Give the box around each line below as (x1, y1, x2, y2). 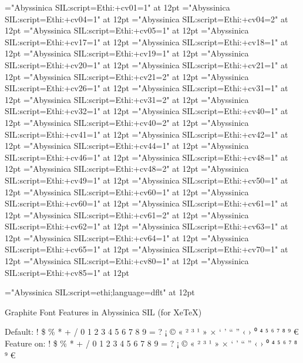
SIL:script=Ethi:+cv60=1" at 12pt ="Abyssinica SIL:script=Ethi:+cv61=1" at (5, 197, 288, 209)
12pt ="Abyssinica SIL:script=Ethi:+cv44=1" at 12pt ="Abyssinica (5, 139, 249, 152)
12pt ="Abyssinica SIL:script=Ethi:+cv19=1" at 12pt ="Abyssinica (5, 47, 249, 59)
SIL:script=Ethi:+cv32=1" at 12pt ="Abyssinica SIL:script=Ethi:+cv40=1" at (5, 105, 288, 117)
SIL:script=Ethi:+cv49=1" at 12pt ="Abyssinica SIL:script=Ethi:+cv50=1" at (5, 174, 288, 186)
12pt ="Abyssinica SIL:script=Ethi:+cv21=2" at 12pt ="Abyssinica (5, 70, 249, 82)
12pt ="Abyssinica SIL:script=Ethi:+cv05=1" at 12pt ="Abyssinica (5, 24, 249, 36)
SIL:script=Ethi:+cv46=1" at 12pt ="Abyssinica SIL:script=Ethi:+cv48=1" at (5, 151, 288, 163)
